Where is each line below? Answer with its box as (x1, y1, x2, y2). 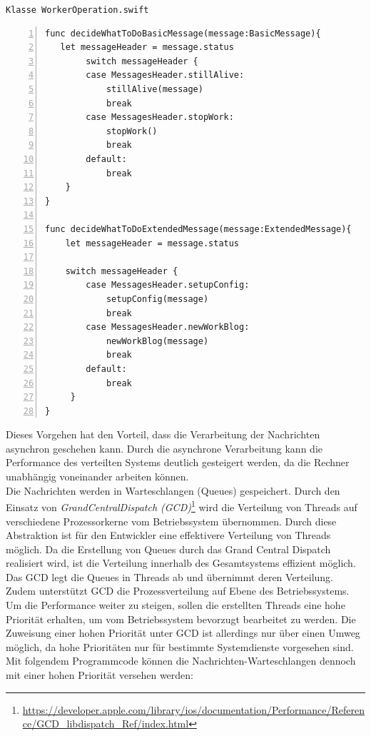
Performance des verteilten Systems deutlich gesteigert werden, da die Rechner (6, 455, 350, 470)
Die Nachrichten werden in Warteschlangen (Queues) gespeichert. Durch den (6, 483, 340, 498)
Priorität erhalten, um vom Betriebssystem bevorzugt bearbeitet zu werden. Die (6, 611, 356, 626)
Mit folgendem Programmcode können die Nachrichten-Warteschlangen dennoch (6, 653, 356, 668)
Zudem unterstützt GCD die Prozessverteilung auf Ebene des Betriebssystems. (6, 583, 350, 598)
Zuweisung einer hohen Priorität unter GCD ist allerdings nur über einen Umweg (6, 625, 360, 640)
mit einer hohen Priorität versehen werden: (6, 667, 193, 682)
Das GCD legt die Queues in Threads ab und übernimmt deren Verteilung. (6, 569, 334, 584)
